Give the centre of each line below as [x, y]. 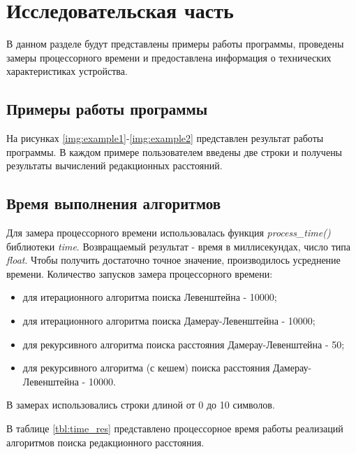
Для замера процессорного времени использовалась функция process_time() [169, 233]
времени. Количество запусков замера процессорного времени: [140, 273]
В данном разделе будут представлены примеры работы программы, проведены [175, 44]
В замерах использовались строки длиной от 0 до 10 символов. [141, 405]
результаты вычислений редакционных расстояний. [114, 165]
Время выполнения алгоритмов [113, 203]
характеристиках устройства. [67, 71]
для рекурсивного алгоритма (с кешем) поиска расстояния [146, 368]
